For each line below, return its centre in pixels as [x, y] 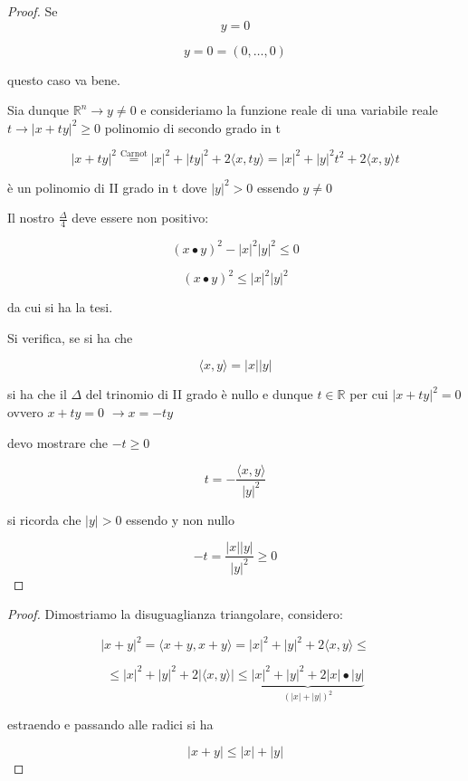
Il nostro [31, 218]
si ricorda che [44, 519]
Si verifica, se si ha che [70, 337]
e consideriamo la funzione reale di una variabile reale [289, 110]
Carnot [134, 154]
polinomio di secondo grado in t [192, 127]
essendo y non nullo [181, 519]
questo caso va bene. [64, 79]
